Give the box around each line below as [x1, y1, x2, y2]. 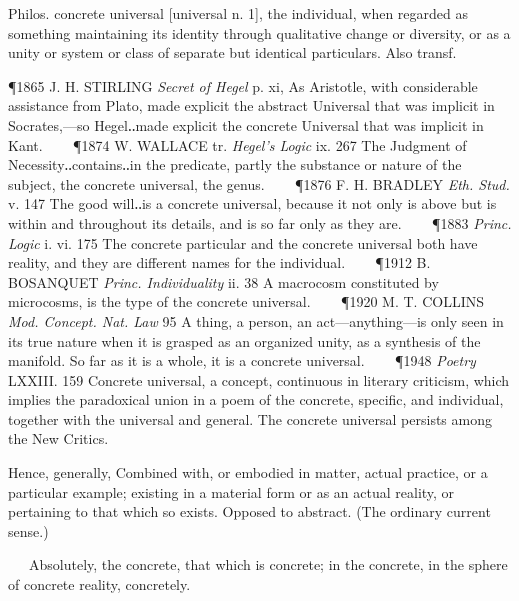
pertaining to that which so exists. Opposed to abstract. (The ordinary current [8, 501, 491, 522]
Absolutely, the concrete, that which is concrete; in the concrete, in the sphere [28, 554, 508, 575]
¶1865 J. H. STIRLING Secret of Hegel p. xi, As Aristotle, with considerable [8, 75, 478, 96]
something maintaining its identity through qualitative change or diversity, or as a [8, 22, 511, 43]
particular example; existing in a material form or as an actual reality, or [8, 481, 455, 502]
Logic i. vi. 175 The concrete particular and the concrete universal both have [8, 232, 478, 253]
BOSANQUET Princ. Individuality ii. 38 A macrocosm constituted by [8, 271, 439, 292]
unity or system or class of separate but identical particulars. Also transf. [8, 42, 457, 63]
